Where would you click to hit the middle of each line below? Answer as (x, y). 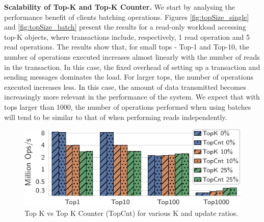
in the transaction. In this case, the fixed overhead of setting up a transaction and (132, 67)
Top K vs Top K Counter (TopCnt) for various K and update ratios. (131, 213)
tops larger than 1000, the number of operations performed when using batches (128, 106)
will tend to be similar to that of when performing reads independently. (116, 117)
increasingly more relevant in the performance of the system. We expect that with (132, 97)
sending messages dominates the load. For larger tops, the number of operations (129, 77)
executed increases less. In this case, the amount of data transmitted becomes (125, 87)
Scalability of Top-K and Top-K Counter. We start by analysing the (120, 7)
